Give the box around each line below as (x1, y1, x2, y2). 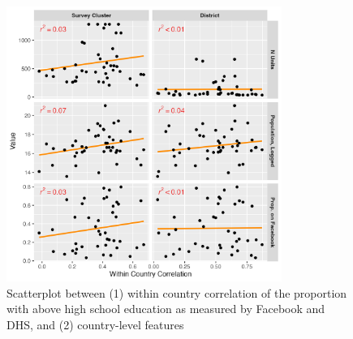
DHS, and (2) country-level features (6, 315, 184, 333)
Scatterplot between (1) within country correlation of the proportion (6, 284, 347, 301)
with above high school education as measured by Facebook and (6, 300, 325, 317)
